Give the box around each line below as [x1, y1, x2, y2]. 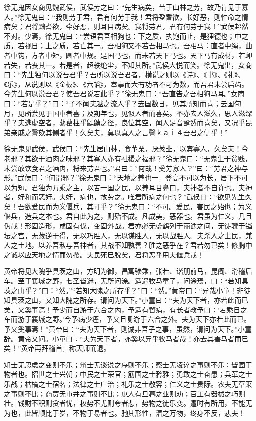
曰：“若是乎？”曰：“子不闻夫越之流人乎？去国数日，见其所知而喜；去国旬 [4, 98, 241, 108]
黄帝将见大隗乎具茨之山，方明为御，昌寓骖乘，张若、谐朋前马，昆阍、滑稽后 [4, 266, 252, 276]
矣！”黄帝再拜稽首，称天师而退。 [4, 343, 111, 353]
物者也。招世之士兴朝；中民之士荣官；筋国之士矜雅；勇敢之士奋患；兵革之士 [4, 369, 252, 379]
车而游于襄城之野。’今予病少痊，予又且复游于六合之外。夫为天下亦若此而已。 [4, 314, 251, 324]
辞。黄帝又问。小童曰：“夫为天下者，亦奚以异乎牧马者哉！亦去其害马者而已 [4, 333, 249, 343]
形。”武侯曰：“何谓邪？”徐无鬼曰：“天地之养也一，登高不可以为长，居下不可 [4, 172, 248, 183]
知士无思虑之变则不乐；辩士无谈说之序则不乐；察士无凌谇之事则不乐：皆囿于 [4, 359, 252, 369]
